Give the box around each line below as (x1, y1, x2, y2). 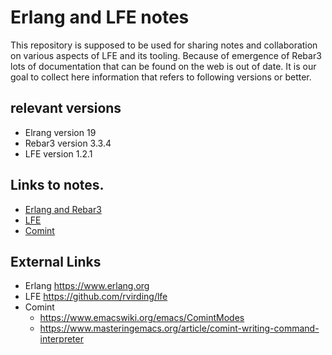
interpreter (39, 333, 84, 345)
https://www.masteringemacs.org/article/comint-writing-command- (39, 322, 320, 335)
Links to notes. (10, 177, 105, 194)
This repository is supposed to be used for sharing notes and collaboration (10, 39, 318, 51)
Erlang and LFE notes (10, 6, 190, 29)
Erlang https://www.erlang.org (24, 280, 150, 292)
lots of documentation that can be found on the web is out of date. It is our (10, 60, 317, 72)
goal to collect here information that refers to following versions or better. (10, 71, 312, 83)
